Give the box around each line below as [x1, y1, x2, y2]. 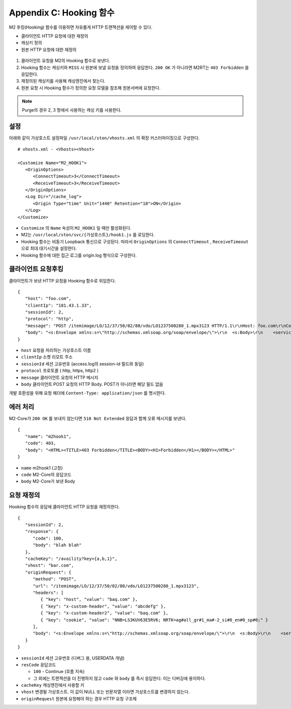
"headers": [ [32, 590, 64, 595]
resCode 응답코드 [21, 661, 56, 667]
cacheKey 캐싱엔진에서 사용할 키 [21, 682, 85, 688]
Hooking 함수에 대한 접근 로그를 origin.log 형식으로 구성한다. [21, 252, 137, 258]
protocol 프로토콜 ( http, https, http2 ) [21, 368, 99, 374]
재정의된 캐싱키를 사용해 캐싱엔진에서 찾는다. [21, 78, 106, 84]
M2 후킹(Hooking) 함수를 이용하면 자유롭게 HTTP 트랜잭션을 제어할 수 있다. [9, 24, 153, 30]
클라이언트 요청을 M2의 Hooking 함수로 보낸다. [21, 58, 111, 64]
